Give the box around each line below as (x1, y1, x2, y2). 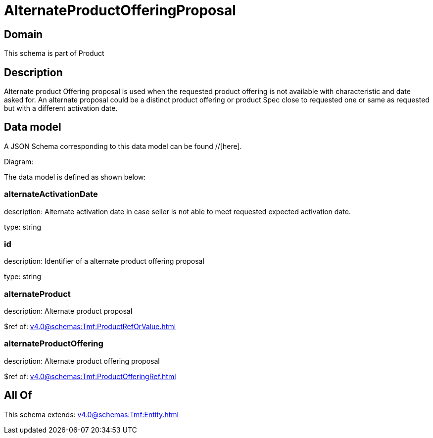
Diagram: (4, 157, 34, 166)
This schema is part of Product (4, 49, 104, 58)
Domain (4, 28, 43, 41)
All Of (4, 389, 32, 402)
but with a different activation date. (4, 104, 118, 113)
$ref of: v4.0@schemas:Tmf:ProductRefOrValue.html (4, 322, 176, 331)
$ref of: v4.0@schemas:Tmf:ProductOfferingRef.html (4, 372, 176, 381)
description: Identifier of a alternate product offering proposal (4, 257, 204, 266)
